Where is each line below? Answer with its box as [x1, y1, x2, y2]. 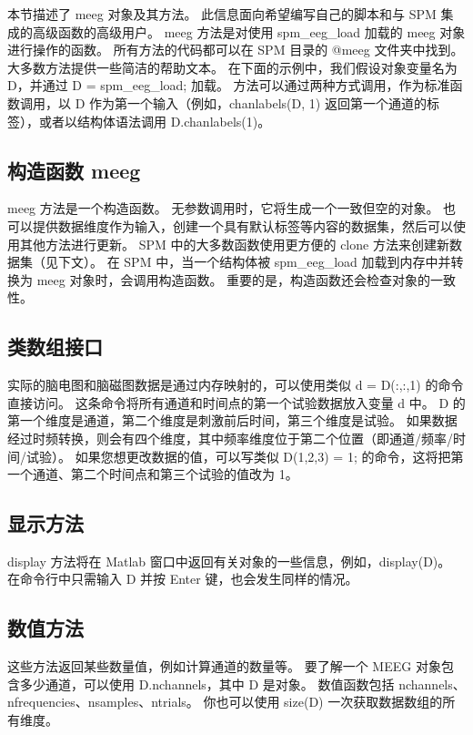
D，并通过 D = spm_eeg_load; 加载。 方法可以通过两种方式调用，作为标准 [7, 76, 450, 95]
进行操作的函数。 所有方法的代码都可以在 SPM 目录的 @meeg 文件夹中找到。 [7, 40, 464, 59]
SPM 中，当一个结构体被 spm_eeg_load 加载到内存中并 [124, 252, 451, 271]
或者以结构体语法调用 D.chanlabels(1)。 [38, 111, 271, 130]
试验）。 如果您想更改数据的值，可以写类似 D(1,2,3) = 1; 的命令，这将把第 [25, 446, 464, 465]
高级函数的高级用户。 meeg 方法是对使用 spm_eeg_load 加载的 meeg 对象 [32, 22, 466, 41]
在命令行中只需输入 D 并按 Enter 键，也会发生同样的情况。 [7, 569, 358, 588]
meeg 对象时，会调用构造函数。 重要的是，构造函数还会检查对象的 [36, 270, 431, 289]
